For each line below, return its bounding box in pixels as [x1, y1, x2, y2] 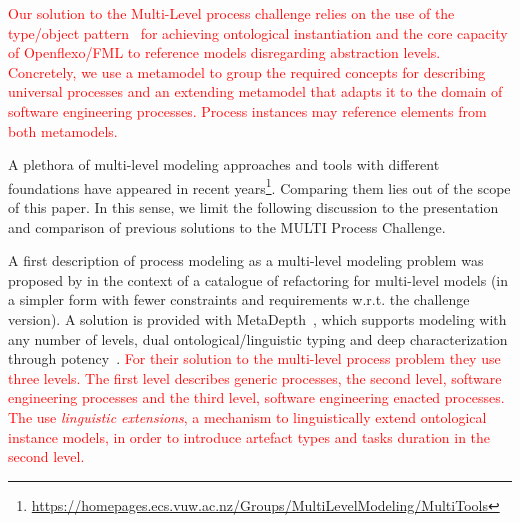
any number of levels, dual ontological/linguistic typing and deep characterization [8, 328, 508, 349]
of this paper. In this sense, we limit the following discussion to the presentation [8, 197, 499, 217]
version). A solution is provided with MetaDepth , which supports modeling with [8, 308, 507, 329]
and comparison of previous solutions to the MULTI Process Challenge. [8, 216, 446, 237]
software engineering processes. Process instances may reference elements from [8, 100, 487, 121]
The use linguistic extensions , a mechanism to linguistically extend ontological [8, 406, 487, 427]
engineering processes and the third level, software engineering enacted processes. [8, 387, 505, 408]
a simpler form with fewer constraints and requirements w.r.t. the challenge [8, 289, 470, 310]
